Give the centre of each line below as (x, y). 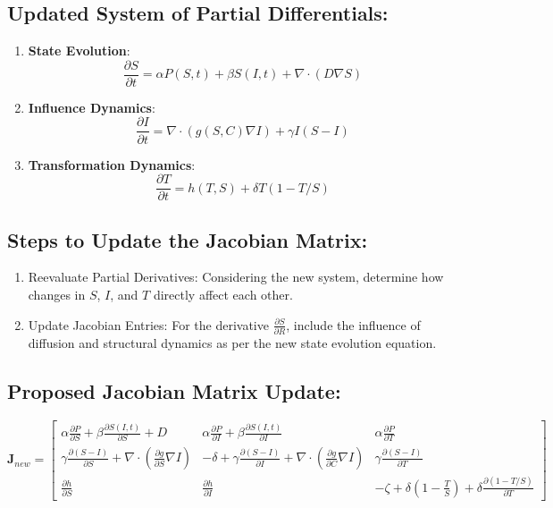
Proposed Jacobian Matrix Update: (174, 390)
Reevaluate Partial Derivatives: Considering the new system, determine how (236, 277)
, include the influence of (353, 324)
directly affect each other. (223, 294)
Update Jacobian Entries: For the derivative (148, 324)
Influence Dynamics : (92, 107)
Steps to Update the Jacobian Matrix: (188, 239)
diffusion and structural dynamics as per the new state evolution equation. (232, 342)
